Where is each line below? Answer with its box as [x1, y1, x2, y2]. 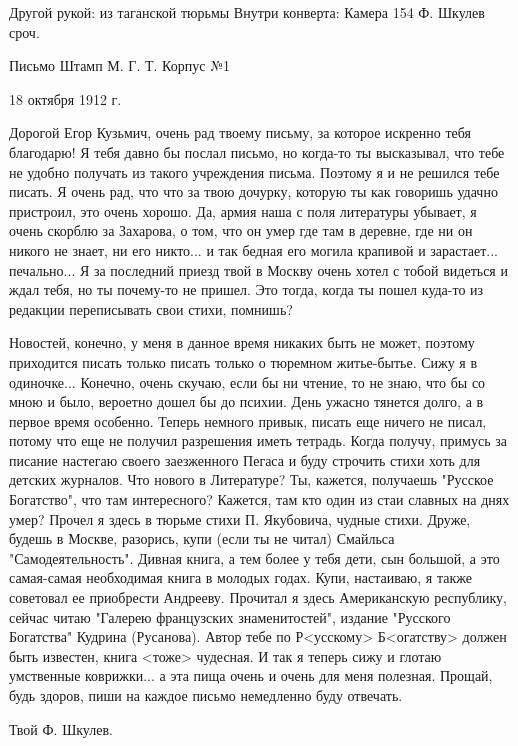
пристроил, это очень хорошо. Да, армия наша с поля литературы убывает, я [9, 200, 477, 221]
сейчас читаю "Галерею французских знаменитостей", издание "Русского [9, 606, 451, 627]
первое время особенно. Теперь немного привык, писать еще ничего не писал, [9, 410, 487, 431]
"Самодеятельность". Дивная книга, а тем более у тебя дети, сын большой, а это [9, 547, 500, 568]
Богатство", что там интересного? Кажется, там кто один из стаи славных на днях [9, 489, 510, 510]
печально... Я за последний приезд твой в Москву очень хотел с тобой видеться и [9, 259, 508, 280]
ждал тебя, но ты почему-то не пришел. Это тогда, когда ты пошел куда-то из [9, 279, 484, 300]
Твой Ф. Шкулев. [9, 718, 113, 739]
